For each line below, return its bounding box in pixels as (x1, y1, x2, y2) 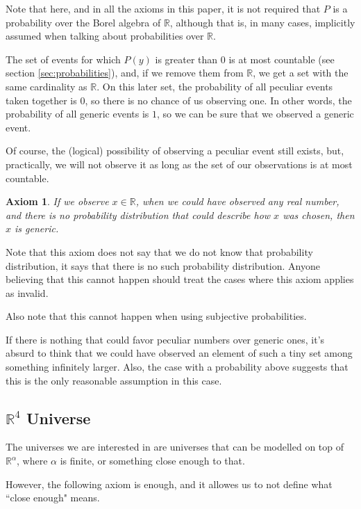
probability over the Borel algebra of (6, 15, 161, 29)
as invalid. (6, 285, 49, 300)
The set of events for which (6, 51, 121, 66)
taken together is (6, 92, 77, 107)
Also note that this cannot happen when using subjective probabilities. (6, 309, 307, 323)
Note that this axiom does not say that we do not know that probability (6, 244, 313, 259)
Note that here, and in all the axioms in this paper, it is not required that (6, 1, 321, 15)
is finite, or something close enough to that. (60, 453, 245, 468)
